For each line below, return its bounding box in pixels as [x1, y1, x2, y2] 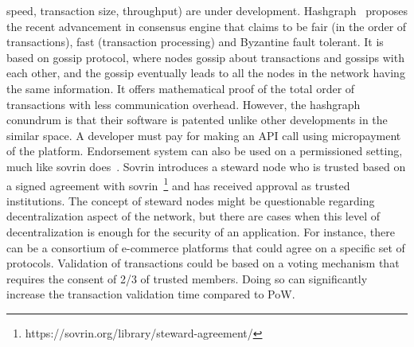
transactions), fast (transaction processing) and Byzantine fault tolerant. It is [6, 33, 384, 50]
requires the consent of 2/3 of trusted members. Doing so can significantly [6, 270, 368, 287]
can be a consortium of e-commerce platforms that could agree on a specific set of [6, 239, 405, 255]
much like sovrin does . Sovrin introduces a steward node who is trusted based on [6, 158, 406, 174]
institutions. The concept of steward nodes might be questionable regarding [6, 192, 375, 209]
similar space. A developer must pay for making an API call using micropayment [6, 127, 401, 143]
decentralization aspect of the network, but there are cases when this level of [6, 208, 381, 224]
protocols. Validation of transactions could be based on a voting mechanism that [6, 255, 400, 271]
